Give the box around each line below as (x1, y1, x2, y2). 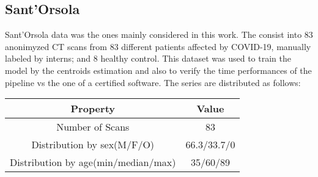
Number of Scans (56, 120, 130, 134)
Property (70, 101, 115, 116)
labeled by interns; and (5, 52, 91, 65)
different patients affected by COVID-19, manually (121, 40, 311, 52)
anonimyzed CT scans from (5, 40, 108, 52)
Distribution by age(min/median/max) (10, 155, 176, 170)
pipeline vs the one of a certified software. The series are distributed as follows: (5, 76, 301, 88)
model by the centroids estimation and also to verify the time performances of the (5, 63, 312, 76)
